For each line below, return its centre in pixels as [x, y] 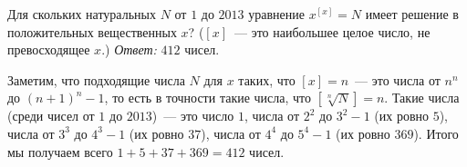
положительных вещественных [92, 31]
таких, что [267, 79]
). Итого [436, 133]
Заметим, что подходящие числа [96, 79]
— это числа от [398, 79]
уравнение [276, 14]
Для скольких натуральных [82, 14]
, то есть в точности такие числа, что [208, 98]
